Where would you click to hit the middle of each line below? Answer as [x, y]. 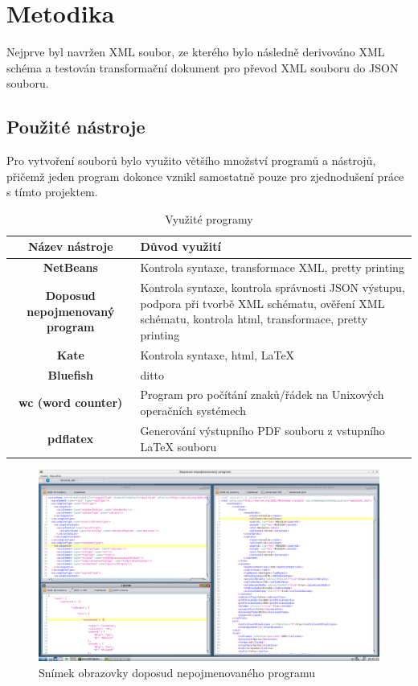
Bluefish [70, 374]
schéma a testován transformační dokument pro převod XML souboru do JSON [203, 67]
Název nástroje [70, 246]
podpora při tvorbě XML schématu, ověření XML [262, 303]
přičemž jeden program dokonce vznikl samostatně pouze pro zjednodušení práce [205, 176]
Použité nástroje [76, 127]
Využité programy [209, 218]
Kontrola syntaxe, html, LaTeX [217, 354]
